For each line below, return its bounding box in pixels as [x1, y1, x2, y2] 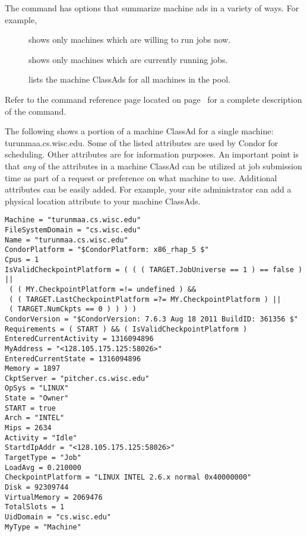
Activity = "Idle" [5, 433, 77, 442]
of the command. [5, 105, 67, 117]
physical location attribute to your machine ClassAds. [5, 194, 201, 207]
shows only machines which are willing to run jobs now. [29, 33, 231, 46]
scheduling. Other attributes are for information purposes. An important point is [5, 148, 299, 160]
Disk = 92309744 [5, 483, 69, 492]
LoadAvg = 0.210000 [5, 463, 81, 472]
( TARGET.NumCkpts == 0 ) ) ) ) [9, 305, 137, 314]
